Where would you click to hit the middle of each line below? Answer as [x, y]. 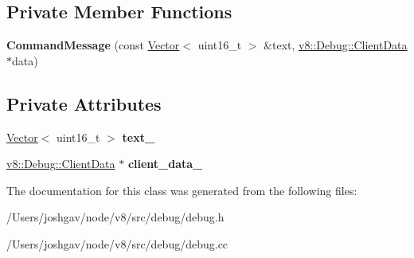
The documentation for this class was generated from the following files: [182, 190]
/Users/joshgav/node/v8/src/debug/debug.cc [117, 243]
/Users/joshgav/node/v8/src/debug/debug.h [115, 217]
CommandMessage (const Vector [93, 45]
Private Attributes [84, 103]
